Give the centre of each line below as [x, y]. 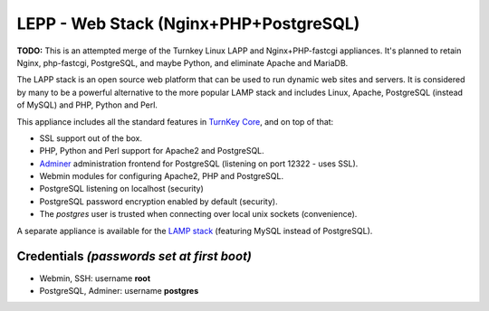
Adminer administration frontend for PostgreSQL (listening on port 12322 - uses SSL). [199, 164]
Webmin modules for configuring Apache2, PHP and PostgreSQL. [162, 176]
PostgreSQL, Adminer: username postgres [119, 290]
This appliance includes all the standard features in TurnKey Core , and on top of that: [175, 121]
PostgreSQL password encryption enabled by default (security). [158, 201]
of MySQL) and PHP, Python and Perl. [87, 105]
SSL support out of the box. [91, 138]
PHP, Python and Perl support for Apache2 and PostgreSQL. [152, 151]
